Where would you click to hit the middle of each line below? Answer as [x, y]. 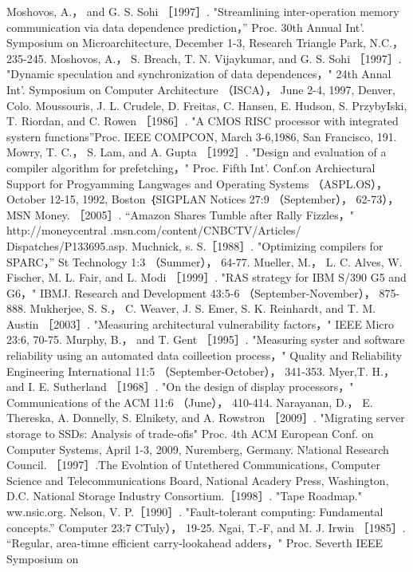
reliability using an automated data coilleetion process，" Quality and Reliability [205, 355]
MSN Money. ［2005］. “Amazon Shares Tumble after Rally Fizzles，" [180, 214]
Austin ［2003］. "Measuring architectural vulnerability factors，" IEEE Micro [201, 323]
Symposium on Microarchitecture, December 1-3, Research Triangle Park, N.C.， [205, 43]
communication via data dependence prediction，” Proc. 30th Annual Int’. [186, 27]
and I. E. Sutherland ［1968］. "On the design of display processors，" [180, 387]
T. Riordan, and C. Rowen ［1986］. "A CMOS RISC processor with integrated [203, 121]
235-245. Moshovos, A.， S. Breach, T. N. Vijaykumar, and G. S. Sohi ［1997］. [204, 58]
